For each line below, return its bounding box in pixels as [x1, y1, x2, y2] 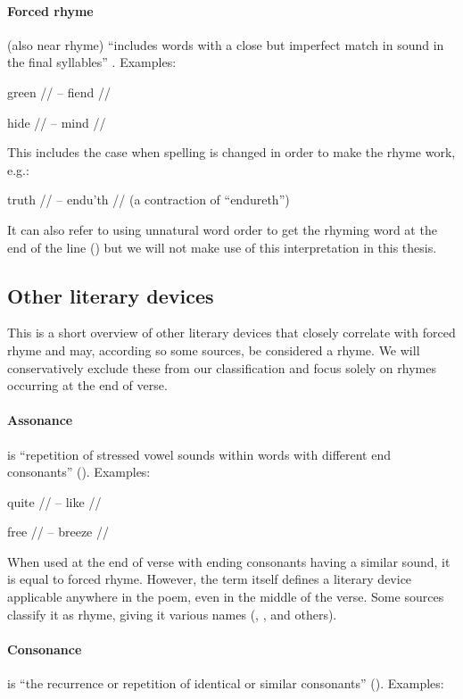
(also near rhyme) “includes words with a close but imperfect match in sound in [7, 35, 444, 54]
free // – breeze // [7, 522, 109, 541]
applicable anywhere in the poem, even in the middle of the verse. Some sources [7, 587, 444, 606]
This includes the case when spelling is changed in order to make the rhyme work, [7, 143, 456, 162]
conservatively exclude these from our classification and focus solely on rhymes [7, 358, 436, 377]
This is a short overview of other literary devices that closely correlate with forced [7, 323, 456, 342]
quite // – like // [7, 492, 102, 511]
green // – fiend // [7, 82, 111, 101]
